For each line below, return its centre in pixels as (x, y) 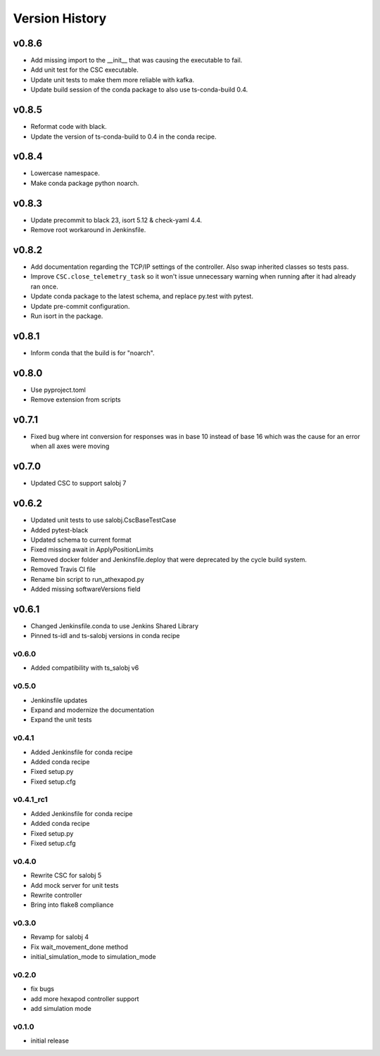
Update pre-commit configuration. (80, 306)
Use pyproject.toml (58, 390)
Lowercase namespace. (65, 173)
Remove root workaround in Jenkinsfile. (88, 230)
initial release (50, 1041)
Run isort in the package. (67, 316)
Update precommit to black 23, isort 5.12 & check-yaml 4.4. (116, 220)
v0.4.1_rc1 (31, 800)
